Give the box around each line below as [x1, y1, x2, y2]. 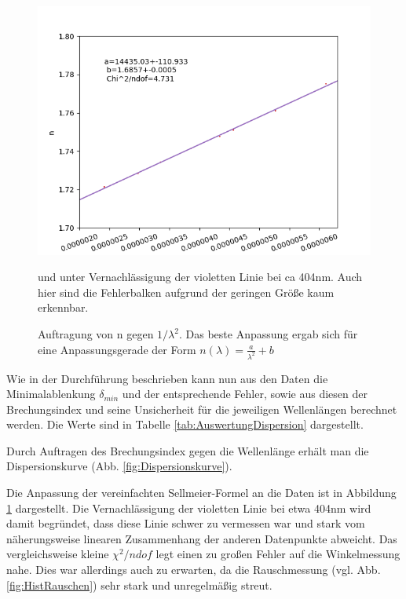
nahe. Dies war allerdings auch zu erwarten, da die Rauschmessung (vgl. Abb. [6, 561, 381, 578]
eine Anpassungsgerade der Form [38, 341, 196, 357]
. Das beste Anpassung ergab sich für [178, 326, 358, 342]
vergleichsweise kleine [6, 546, 109, 562]
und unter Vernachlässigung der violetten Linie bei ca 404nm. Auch [38, 268, 363, 285]
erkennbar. [38, 299, 89, 316]
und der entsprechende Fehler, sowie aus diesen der [122, 385, 368, 402]
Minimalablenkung [6, 385, 96, 402]
